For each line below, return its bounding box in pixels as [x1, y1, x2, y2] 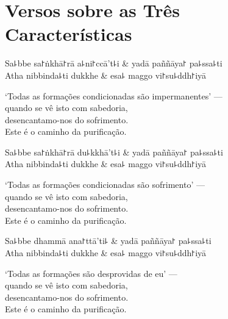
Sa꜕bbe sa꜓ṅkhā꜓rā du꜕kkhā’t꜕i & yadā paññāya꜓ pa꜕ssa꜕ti [5, 145, 223, 158]
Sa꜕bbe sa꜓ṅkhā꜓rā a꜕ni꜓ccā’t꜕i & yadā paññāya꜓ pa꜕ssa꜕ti [5, 57, 223, 70]
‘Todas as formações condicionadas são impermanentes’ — [5, 89, 223, 102]
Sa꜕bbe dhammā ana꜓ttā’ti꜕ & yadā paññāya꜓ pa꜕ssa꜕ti [5, 234, 212, 247]
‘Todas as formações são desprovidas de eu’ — [5, 267, 177, 279]
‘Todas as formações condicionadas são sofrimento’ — [5, 178, 205, 191]
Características [5, 21, 132, 46]
